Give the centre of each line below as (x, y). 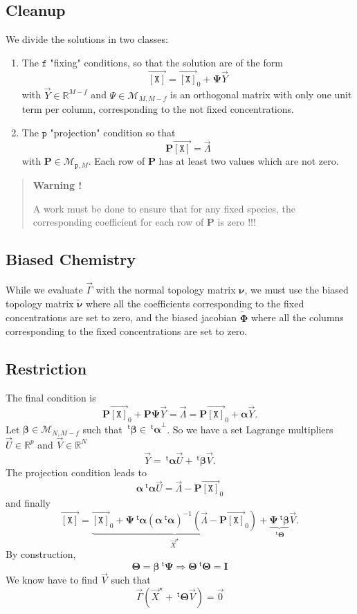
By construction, (41, 554)
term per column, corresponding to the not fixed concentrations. (158, 109)
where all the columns (297, 317)
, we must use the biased (296, 290)
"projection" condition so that (113, 132)
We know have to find (52, 580)
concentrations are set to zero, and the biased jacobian (121, 317)
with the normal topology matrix (166, 290)
